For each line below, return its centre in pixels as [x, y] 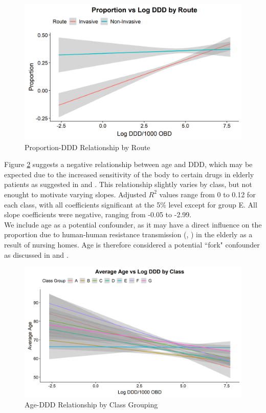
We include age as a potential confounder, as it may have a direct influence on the [133, 224]
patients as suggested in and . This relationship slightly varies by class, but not [128, 184]
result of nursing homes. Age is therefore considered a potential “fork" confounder [132, 244]
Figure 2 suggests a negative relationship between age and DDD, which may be [128, 164]
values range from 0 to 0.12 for [207, 194]
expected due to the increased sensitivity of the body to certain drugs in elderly [129, 174]
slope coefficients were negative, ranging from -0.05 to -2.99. [98, 214]
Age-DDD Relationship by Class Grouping [91, 404]
